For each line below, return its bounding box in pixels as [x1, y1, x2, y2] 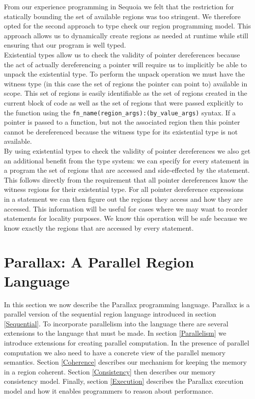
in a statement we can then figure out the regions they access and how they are [4, 193, 243, 204]
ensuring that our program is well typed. [4, 40, 126, 50]
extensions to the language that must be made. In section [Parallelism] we [4, 328, 227, 338]
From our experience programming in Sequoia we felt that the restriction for [4, 1, 234, 11]
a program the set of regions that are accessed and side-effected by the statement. [4, 165, 250, 175]
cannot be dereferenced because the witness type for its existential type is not [4, 126, 238, 136]
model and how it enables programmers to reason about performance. [4, 385, 214, 396]
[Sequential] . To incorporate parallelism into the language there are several [4, 318, 228, 328]
